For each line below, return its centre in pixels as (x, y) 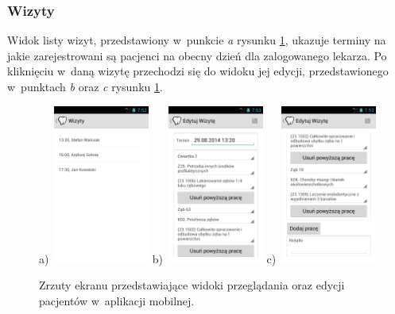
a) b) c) (158, 258)
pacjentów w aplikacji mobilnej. (117, 300)
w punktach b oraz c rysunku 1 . (85, 86)
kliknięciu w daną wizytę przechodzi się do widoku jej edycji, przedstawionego (198, 71)
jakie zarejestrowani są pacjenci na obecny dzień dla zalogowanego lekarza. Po (197, 55)
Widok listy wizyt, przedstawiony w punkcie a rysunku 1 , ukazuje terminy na (197, 40)
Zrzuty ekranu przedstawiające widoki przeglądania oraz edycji (192, 285)
